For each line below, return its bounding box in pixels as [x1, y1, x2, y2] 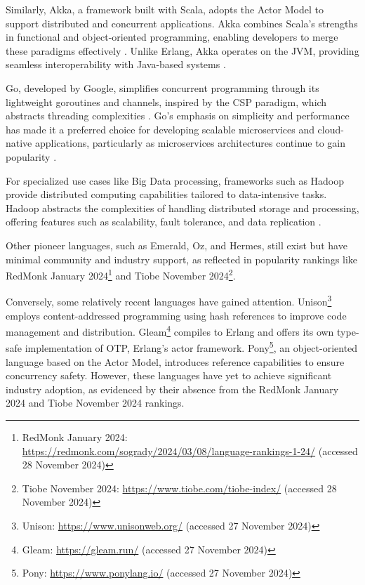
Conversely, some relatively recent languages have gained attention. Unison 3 [6, 292, 332, 308]
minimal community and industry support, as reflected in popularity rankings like [6, 251, 358, 266]
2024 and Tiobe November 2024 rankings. [6, 395, 185, 410]
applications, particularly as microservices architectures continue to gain [34, 136, 346, 150]
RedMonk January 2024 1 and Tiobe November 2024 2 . [6, 266, 236, 282]
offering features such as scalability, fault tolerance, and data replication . [6, 214, 321, 229]
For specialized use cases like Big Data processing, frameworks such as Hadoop [6, 173, 345, 188]
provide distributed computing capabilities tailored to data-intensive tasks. [6, 187, 327, 202]
